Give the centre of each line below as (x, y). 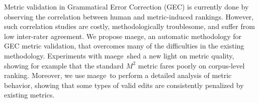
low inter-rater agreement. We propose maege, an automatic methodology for (123, 36)
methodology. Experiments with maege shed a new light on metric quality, (119, 55)
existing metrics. (29, 95)
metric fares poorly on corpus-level (191, 65)
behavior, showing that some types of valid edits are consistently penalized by (124, 85)
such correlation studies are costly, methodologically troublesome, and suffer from (129, 26)
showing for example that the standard (64, 65)
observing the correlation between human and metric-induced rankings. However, (129, 16)
